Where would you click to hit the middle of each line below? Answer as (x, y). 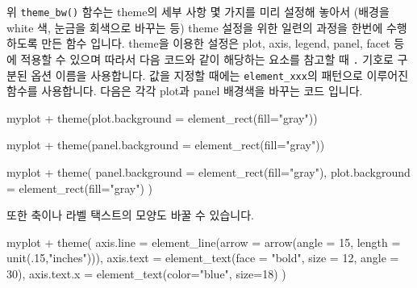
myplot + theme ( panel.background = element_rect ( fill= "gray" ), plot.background (208, 171)
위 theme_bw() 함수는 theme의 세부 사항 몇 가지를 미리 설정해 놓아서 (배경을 (198, 11)
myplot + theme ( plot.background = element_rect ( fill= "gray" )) (162, 117)
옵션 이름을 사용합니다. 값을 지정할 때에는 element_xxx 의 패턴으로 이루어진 (220, 75)
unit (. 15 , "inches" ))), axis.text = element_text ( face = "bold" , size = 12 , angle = (203, 258)
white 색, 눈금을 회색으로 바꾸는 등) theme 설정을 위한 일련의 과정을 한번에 (195, 27)
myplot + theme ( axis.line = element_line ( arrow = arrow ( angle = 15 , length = (204, 242)
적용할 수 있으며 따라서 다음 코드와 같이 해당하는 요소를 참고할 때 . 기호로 (207, 58)
